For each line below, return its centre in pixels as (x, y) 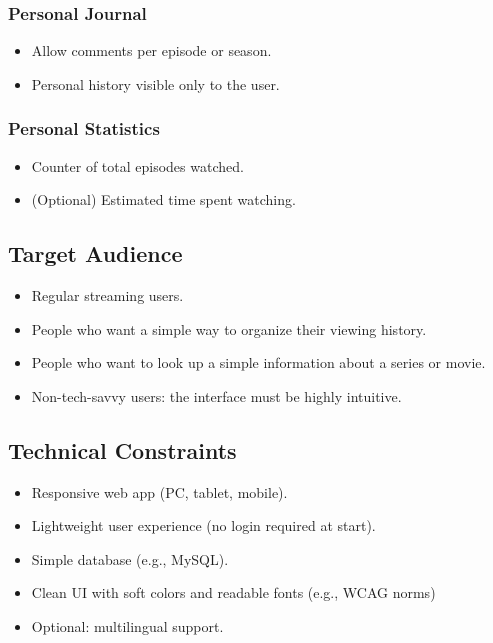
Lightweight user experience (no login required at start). (203, 525)
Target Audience (95, 253)
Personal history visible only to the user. (155, 83)
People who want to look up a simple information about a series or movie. (258, 362)
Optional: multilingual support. (127, 625)
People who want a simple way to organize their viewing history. (229, 328)
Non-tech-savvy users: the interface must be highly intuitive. (216, 395)
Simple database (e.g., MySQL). (130, 558)
